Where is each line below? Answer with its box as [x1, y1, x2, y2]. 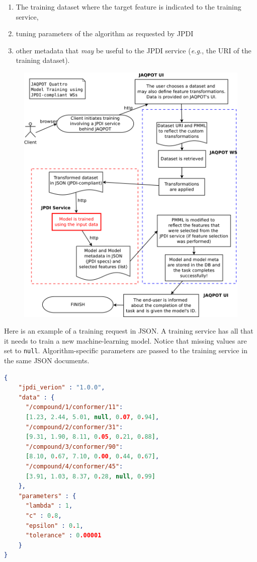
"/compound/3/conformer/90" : [25, 443, 123, 450]
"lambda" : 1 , [25, 502, 73, 510]
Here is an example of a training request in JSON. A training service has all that [4, 326, 253, 336]
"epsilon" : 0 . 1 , [25, 522, 83, 529]
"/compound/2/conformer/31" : [25, 423, 123, 431]
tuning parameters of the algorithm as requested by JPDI [16, 28, 194, 39]
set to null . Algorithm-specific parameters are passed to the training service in [4, 345, 247, 356]
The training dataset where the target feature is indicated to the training [16, 2, 241, 12]
